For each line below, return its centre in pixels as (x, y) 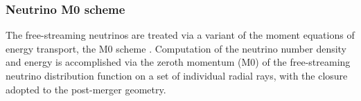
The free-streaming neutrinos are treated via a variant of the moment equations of (180, 35)
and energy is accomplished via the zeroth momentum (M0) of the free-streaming (178, 62)
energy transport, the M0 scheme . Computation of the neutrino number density (176, 48)
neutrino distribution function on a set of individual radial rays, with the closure (177, 75)
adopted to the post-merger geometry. (86, 89)
